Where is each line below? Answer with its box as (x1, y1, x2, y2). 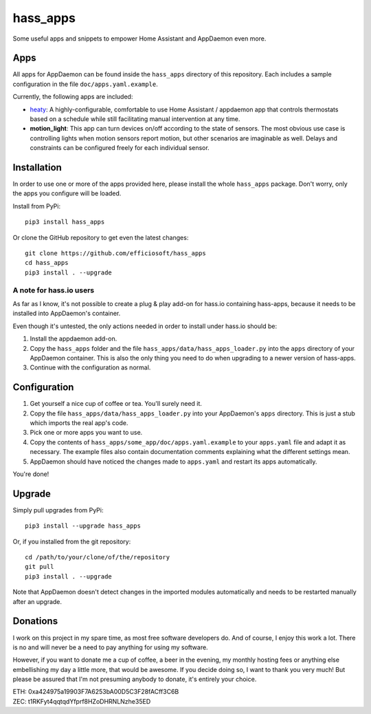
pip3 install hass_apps (25, 218, 105, 226)
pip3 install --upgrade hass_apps (25, 522, 141, 530)
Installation (12, 162, 62, 173)
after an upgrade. (12, 597, 62, 605)
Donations (12, 616, 58, 627)
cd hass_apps (25, 259, 69, 267)
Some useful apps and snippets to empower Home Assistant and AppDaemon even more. (12, 34, 267, 43)
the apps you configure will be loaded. (12, 189, 122, 197)
